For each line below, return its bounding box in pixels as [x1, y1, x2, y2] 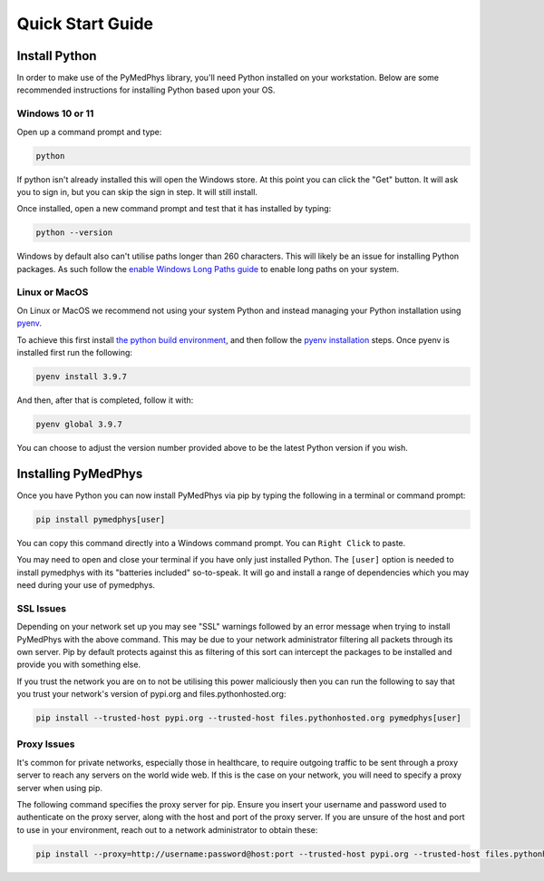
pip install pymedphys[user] [35, 514, 166, 524]
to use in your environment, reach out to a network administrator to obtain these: [16, 824, 318, 835]
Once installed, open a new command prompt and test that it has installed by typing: [16, 203, 332, 214]
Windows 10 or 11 [16, 107, 94, 120]
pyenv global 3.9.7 [35, 418, 122, 429]
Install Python [16, 48, 97, 64]
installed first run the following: [16, 348, 133, 358]
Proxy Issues [16, 738, 75, 750]
